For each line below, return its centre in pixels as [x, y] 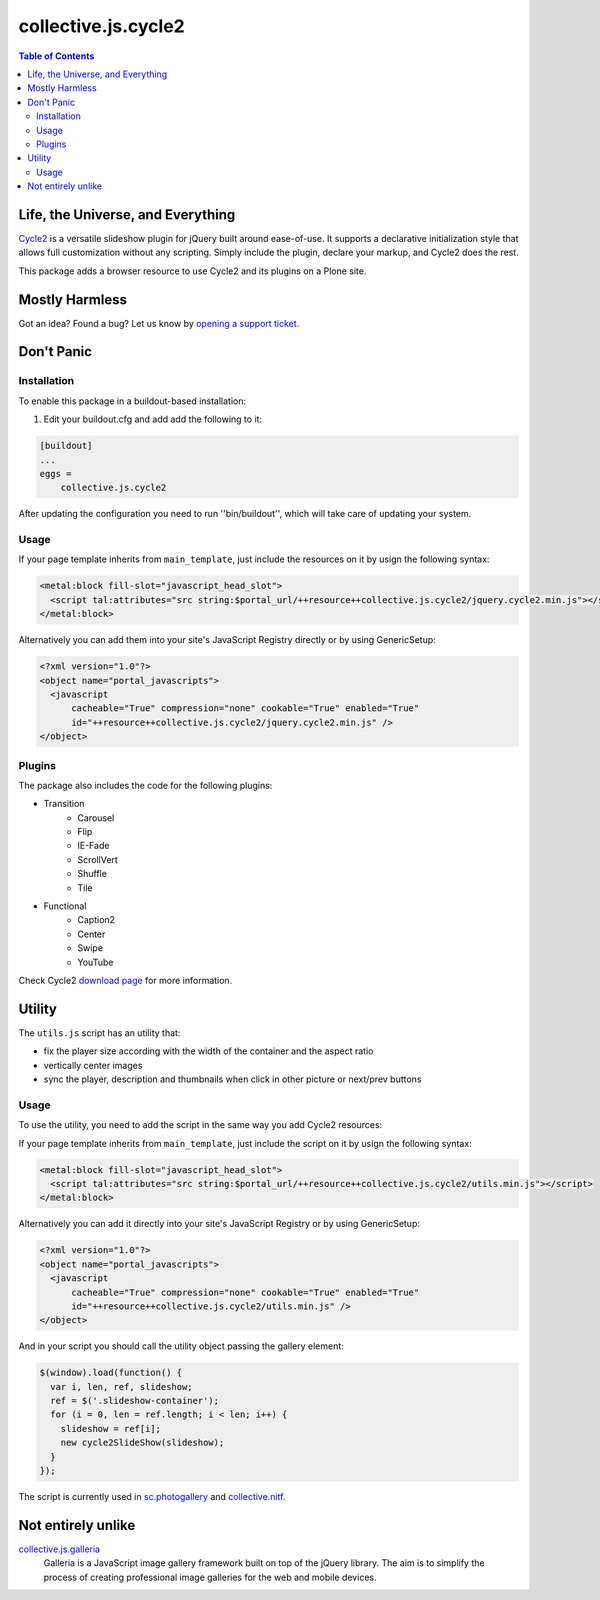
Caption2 [96, 920]
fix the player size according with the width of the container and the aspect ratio [208, 1051]
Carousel [96, 817]
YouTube [95, 962]
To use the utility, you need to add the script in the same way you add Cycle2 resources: [200, 1125]
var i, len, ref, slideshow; [122, 1386]
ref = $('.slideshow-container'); [135, 1401]
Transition [64, 804]
